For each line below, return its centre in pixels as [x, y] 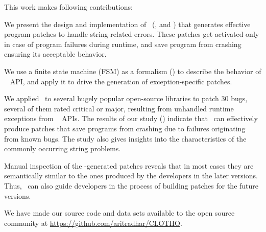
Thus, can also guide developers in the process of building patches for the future [131, 185]
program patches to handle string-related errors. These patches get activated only [132, 34]
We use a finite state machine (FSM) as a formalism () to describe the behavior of [133, 71]
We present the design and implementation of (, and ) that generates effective [127, 24]
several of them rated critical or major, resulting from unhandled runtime [119, 108]
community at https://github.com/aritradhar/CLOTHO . [93, 223]
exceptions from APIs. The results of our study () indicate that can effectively [131, 118]
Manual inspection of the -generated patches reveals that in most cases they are [129, 165]
